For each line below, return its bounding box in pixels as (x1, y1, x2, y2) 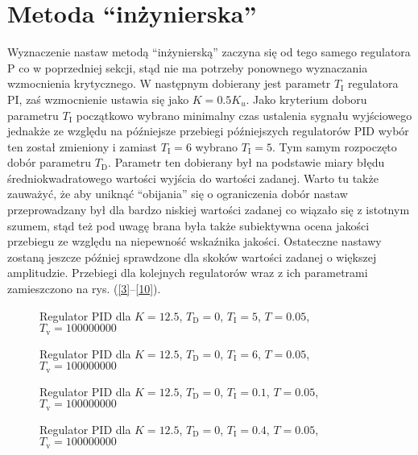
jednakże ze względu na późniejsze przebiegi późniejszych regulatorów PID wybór (7, 122, 409, 139)
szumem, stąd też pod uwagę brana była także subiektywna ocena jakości (7, 217, 370, 234)
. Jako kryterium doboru (246, 90, 367, 107)
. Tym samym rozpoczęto (271, 138, 397, 155)
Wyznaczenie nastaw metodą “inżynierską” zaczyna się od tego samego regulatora (7, 43, 411, 60)
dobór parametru (7, 154, 91, 171)
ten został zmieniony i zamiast (7, 138, 158, 155)
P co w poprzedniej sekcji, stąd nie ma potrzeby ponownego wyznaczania (7, 59, 368, 76)
